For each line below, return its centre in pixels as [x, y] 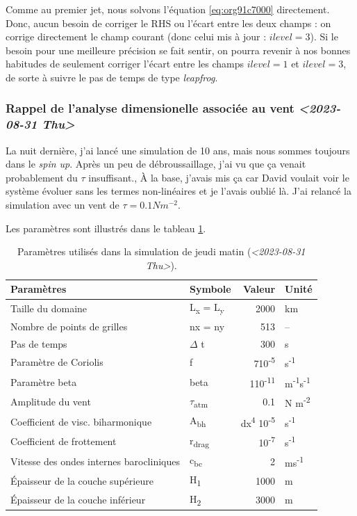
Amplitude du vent [51, 402]
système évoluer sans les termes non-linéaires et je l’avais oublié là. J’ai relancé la [178, 191]
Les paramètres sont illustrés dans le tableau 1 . [106, 228]
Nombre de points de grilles [69, 326]
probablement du [42, 177]
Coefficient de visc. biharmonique [81, 421]
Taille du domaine [49, 308]
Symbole [210, 289]
